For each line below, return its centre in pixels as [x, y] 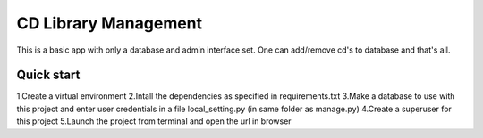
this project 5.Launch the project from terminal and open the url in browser [154, 121]
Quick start [48, 75]
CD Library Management [110, 23]
